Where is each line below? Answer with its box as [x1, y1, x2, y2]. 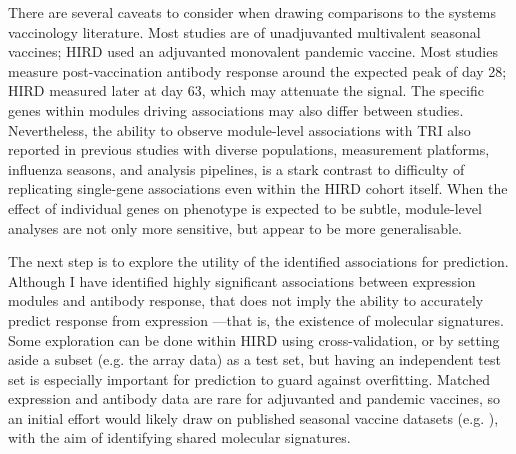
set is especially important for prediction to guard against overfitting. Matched [8, 368, 490, 389]
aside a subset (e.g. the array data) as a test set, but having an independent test [8, 349, 501, 370]
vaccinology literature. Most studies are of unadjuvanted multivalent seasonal [8, 21, 481, 42]
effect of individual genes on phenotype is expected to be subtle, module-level [8, 197, 482, 218]
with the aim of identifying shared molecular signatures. [8, 427, 351, 448]
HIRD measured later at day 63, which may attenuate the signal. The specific [8, 80, 484, 101]
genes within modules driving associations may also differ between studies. [8, 99, 464, 120]
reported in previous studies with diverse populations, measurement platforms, [8, 139, 490, 160]
